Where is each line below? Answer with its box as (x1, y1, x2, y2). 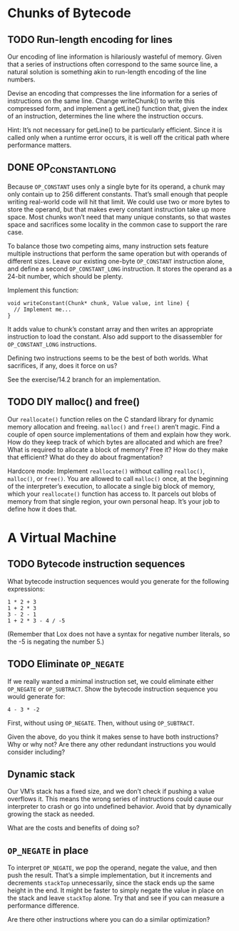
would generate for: (7, 692, 66, 701)
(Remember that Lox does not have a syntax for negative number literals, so (7, 629, 230, 638)
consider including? (7, 747, 66, 756)
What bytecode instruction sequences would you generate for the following (7, 577, 230, 585)
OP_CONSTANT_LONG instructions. (7, 340, 97, 348)
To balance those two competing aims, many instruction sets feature (7, 242, 209, 250)
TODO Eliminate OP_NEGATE (7, 658, 125, 670)
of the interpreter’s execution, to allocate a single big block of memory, (7, 482, 215, 490)
